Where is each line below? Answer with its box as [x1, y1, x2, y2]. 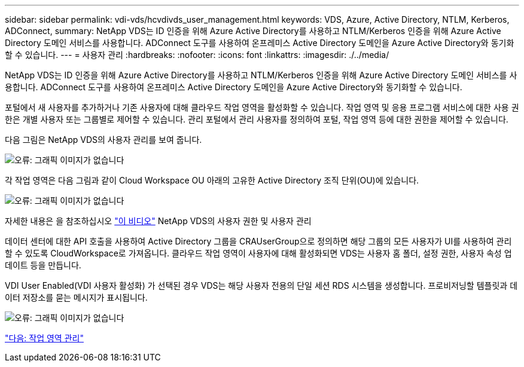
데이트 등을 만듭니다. [5, 260, 81, 270]
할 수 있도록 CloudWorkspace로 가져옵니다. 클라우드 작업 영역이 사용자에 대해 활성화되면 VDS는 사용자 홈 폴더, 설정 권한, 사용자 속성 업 [5, 248, 512, 258]
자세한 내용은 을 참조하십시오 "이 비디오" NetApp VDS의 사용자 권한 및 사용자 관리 [5, 216, 312, 226]
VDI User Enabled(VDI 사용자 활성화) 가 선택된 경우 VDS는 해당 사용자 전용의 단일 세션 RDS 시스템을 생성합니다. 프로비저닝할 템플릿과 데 [5, 280, 518, 290]
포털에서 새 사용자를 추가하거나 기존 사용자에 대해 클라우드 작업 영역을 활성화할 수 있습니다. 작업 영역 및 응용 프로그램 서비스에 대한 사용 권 [5, 102, 519, 112]
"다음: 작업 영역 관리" [5, 333, 84, 343]
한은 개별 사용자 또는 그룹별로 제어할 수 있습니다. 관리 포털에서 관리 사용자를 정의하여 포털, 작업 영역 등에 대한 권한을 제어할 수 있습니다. [5, 114, 508, 124]
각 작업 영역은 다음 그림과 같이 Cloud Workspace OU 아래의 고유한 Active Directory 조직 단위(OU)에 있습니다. [5, 175, 419, 185]
